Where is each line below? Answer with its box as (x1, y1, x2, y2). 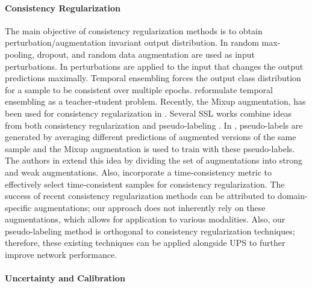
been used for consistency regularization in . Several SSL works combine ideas (5, 106, 292, 119)
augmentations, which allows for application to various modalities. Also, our (5, 213, 285, 225)
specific (5, 201, 32, 213)
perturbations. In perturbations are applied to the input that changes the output (5, 60, 304, 72)
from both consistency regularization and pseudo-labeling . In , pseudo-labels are (5, 118, 303, 131)
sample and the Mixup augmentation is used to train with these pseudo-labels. (5, 142, 295, 155)
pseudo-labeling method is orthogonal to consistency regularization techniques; (5, 224, 295, 237)
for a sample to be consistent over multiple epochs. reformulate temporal (5, 83, 273, 96)
